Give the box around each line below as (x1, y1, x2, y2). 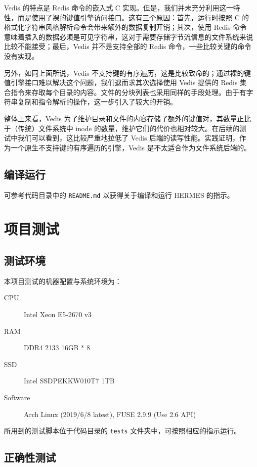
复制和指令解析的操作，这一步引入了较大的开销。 (17, 96, 177, 107)
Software (4, 392, 30, 402)
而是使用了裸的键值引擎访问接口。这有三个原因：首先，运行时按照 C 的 (17, 12, 249, 22)
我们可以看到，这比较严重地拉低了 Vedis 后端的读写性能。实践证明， (17, 133, 240, 143)
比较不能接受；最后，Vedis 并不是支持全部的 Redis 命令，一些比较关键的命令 (4, 41, 252, 51)
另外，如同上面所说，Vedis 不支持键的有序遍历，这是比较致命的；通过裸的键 (4, 67, 251, 78)
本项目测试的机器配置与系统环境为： (4, 276, 122, 286)
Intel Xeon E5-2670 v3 (24, 309, 92, 319)
